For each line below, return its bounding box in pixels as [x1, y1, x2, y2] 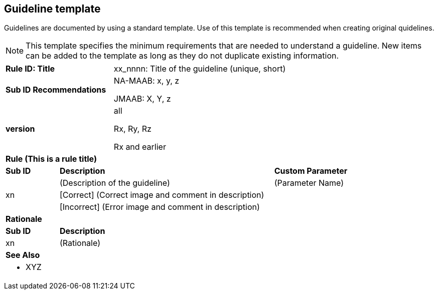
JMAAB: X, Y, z [113, 94, 171, 104]
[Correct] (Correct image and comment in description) [59, 190, 264, 200]
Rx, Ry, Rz [113, 124, 152, 134]
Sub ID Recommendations [6, 85, 106, 95]
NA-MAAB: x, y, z [113, 76, 180, 86]
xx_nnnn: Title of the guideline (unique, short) [113, 64, 286, 74]
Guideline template [4, 3, 101, 15]
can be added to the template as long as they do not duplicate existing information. [26, 51, 339, 61]
